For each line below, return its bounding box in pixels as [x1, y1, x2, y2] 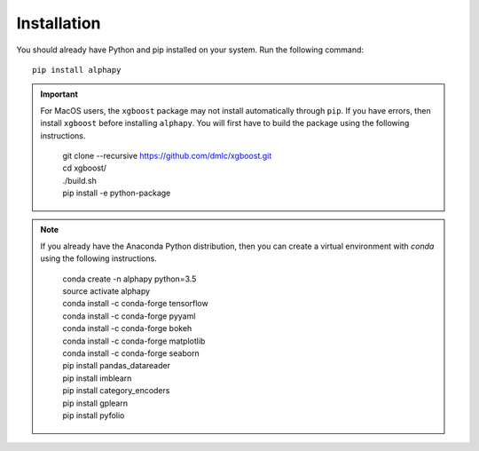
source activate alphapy [62, 286, 151, 297]
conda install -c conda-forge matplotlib [62, 336, 206, 346]
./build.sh [62, 175, 97, 186]
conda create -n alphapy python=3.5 [62, 273, 197, 284]
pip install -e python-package [62, 187, 171, 199]
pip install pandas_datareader [62, 360, 170, 371]
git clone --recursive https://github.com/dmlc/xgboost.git [62, 150, 272, 161]
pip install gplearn [62, 398, 129, 408]
